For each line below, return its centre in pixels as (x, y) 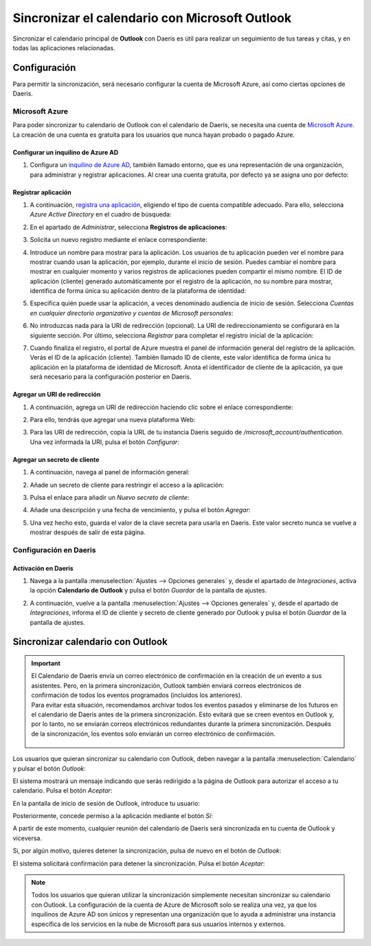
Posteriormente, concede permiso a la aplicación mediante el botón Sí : (113, 816)
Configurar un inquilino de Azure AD (66, 152)
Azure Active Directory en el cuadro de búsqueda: (101, 214)
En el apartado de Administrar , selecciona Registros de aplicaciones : (128, 227)
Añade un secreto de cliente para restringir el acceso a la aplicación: (127, 485)
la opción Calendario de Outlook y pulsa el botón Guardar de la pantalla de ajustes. (148, 591)
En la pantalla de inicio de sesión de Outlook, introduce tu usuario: (106, 803)
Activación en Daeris (43, 568)
